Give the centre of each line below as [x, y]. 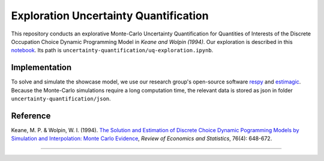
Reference [31, 116]
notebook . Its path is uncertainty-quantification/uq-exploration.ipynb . [112, 50]
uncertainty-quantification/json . [61, 99]
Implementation [41, 68]
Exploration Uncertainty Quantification [110, 16]
